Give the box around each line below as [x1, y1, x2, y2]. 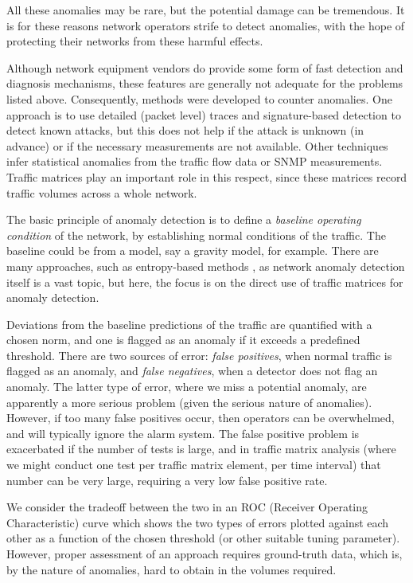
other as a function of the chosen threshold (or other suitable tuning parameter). [6, 530, 400, 546]
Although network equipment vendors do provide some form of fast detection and [6, 59, 403, 76]
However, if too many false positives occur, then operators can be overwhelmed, [6, 409, 395, 426]
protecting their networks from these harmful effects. [6, 33, 263, 49]
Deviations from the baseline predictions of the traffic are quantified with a [6, 315, 372, 332]
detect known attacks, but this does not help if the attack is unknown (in [6, 122, 364, 139]
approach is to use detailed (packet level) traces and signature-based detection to [6, 106, 401, 123]
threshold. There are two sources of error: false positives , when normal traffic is [6, 346, 392, 363]
